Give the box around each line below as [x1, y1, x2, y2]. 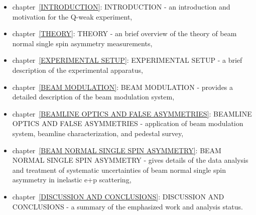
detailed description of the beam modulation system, [12, 91, 175, 102]
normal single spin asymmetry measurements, [12, 38, 153, 48]
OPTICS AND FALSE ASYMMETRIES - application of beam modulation [12, 118, 243, 129]
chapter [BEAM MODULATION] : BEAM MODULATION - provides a [12, 81, 233, 92]
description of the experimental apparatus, [12, 64, 143, 75]
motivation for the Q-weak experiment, [12, 11, 133, 22]
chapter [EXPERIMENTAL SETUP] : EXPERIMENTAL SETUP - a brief [12, 55, 242, 65]
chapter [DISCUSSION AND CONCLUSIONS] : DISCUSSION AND [12, 191, 224, 201]
